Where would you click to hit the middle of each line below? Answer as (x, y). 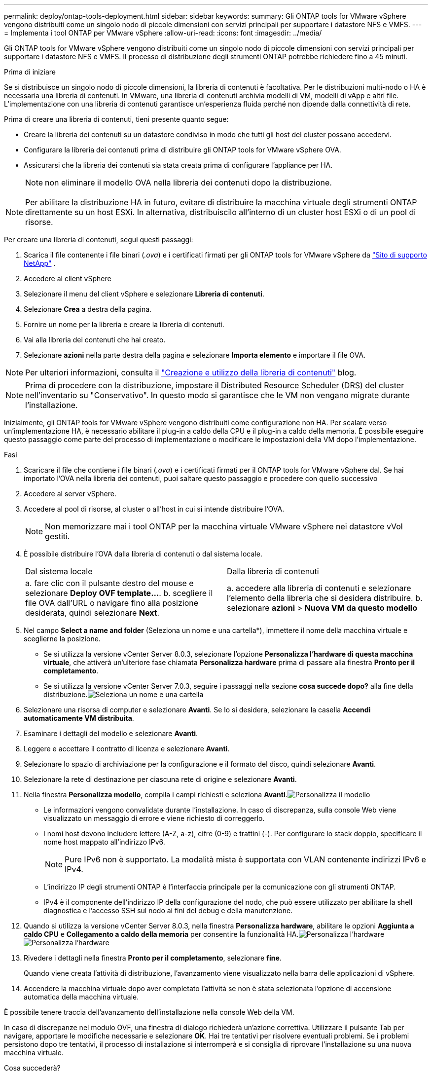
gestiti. (57, 536)
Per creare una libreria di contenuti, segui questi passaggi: (99, 240)
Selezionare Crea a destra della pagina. (88, 309)
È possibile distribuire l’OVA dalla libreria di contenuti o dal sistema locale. (143, 554)
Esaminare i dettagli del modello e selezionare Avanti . (111, 733)
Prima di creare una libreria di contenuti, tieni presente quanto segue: (116, 119)
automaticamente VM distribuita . (79, 718)
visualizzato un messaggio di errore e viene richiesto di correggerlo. (154, 818)
